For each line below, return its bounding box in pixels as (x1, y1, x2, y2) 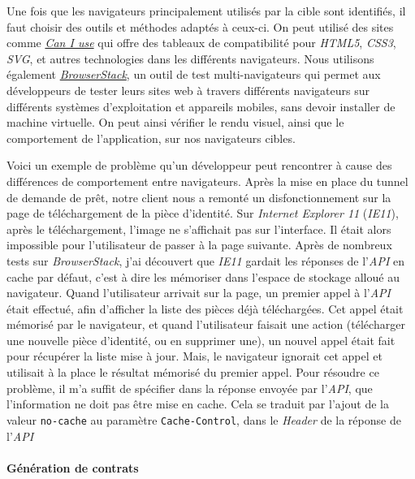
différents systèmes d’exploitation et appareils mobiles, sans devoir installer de (6, 97, 396, 114)
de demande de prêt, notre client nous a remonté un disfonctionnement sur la (6, 188, 391, 205)
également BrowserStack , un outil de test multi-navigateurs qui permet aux (6, 66, 381, 83)
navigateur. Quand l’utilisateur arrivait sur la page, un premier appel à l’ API (6, 284, 391, 301)
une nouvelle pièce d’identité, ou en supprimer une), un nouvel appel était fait (6, 331, 396, 348)
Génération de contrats (6, 459, 139, 476)
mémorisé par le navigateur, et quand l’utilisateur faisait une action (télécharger (6, 316, 405, 333)
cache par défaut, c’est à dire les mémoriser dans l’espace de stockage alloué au (6, 268, 400, 285)
